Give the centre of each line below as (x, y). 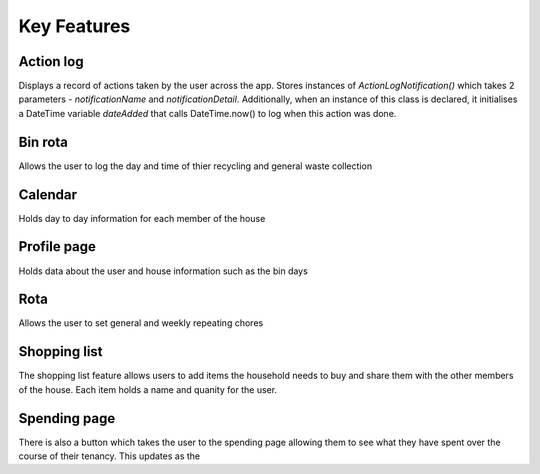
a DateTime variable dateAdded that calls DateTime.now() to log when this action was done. (207, 113)
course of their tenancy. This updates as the (109, 456)
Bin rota (43, 141)
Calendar (47, 194)
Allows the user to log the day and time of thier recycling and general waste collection (195, 166)
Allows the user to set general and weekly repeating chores (141, 323)
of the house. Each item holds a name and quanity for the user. (148, 389)
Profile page (57, 246)
